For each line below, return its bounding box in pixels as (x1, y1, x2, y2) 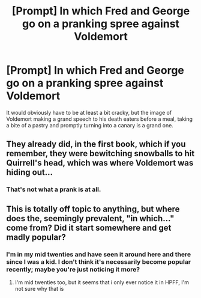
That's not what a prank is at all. (6, 185, 101, 193)
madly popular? (6, 232, 66, 242)
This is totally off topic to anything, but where (6, 204, 180, 214)
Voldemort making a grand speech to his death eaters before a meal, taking (6, 115, 193, 123)
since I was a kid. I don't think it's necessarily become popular (6, 257, 191, 266)
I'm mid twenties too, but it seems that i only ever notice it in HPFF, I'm (14, 278, 189, 286)
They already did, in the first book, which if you (6, 139, 186, 150)
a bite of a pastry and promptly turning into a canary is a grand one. (6, 121, 174, 129)
